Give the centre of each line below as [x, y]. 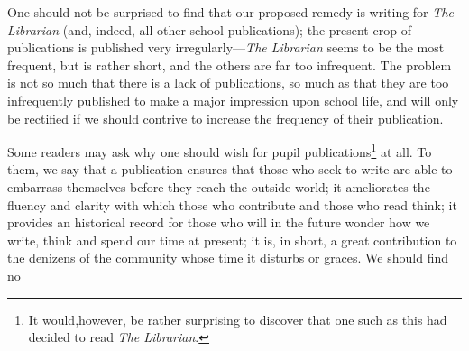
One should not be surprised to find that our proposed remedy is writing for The [230, 12]
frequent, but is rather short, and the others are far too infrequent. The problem [230, 65]
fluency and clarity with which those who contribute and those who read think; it [232, 204]
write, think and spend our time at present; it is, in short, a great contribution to [232, 240]
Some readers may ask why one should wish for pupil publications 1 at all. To [220, 150]
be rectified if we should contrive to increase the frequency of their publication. [225, 118]
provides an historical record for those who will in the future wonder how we [219, 222]
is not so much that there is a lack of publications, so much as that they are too [228, 83]
